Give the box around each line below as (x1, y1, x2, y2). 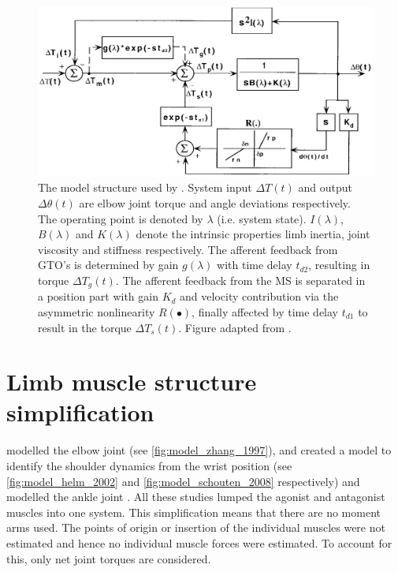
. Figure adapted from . (178, 319, 292, 335)
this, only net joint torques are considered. (6, 550, 211, 566)
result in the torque (38, 319, 132, 335)
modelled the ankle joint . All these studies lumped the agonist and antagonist (6, 488, 385, 505)
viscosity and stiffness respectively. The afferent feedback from (38, 241, 338, 257)
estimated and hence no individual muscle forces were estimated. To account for (6, 534, 392, 551)
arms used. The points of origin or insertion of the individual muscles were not (6, 519, 385, 536)
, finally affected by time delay (192, 303, 338, 320)
